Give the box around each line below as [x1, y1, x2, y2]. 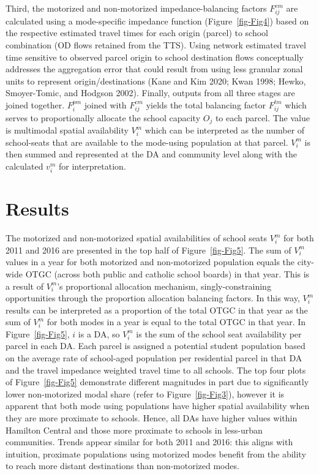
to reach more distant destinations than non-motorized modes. [6, 459, 239, 472]
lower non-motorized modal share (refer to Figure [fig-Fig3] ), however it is [6, 387, 285, 400]
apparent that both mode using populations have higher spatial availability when [6, 399, 310, 412]
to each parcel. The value [215, 111, 310, 124]
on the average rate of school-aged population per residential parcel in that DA [6, 352, 302, 364]
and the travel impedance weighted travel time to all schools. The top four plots [6, 363, 306, 376]
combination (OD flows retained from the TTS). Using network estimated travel [6, 38, 306, 51]
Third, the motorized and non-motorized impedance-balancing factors [6, 2, 267, 14]
